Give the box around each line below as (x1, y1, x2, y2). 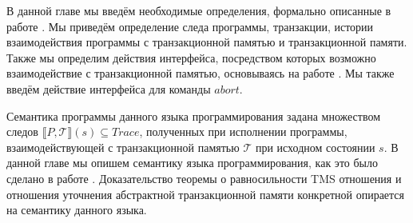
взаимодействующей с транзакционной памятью (6, 138, 240, 155)
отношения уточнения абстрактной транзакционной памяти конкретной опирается (6, 185, 405, 202)
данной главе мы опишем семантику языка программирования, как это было (6, 154, 378, 171)
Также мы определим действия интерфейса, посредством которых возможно (6, 49, 376, 66)
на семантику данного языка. (6, 201, 147, 218)
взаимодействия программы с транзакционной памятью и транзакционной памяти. (6, 34, 407, 50)
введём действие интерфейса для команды (6, 80, 211, 97)
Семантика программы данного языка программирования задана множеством (6, 107, 381, 124)
